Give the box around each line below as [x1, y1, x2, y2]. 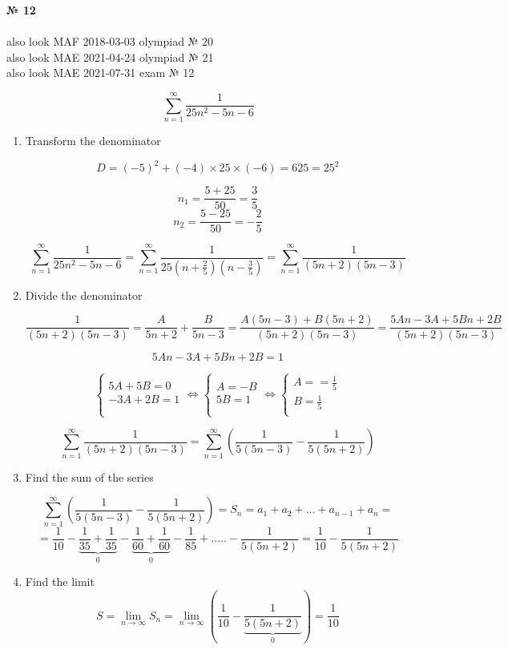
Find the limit [25, 573, 95, 590]
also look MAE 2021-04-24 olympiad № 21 [6, 48, 214, 65]
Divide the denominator [25, 286, 143, 303]
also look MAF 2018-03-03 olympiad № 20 [6, 33, 214, 50]
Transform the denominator [25, 132, 161, 149]
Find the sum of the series [25, 468, 154, 485]
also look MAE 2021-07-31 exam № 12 [6, 64, 195, 81]
